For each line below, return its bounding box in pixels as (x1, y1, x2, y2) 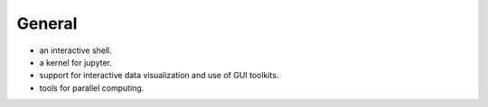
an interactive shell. (39, 45, 112, 56)
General (16, 13, 78, 33)
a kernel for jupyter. (39, 57, 113, 67)
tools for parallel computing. (39, 82, 145, 94)
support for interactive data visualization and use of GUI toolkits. (39, 70, 279, 81)
